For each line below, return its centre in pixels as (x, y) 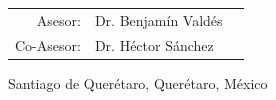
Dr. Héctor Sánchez (154, 44)
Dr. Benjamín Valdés (158, 19)
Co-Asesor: (48, 44)
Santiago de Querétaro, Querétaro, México (138, 82)
